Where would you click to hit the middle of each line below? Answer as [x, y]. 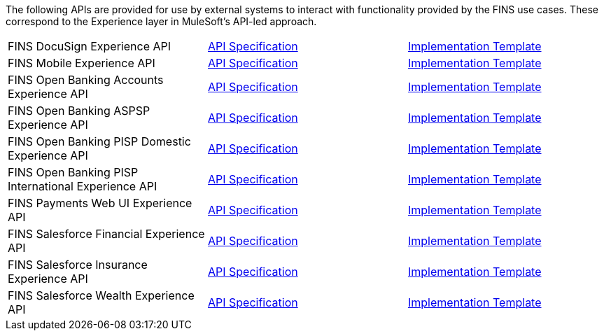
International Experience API [83, 186]
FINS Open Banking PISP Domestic [99, 141]
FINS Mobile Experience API [82, 63]
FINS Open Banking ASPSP [79, 111]
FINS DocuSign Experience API [90, 46]
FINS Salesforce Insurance [78, 265]
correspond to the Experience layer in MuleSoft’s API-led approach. [161, 21]
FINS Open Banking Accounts [86, 80]
